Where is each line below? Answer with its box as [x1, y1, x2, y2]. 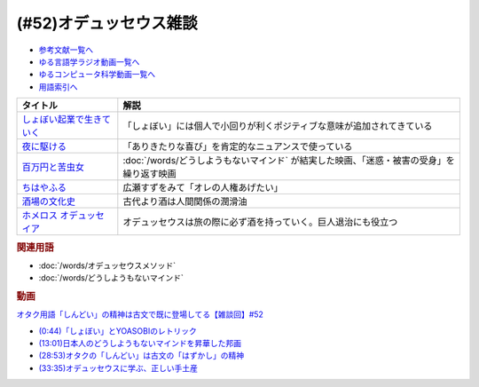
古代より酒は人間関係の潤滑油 [122, 195, 247, 208]
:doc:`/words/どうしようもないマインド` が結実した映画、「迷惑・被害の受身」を [122, 154, 456, 167]
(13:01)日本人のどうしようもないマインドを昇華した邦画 [38, 337, 242, 348]
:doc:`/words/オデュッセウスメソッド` [38, 260, 177, 271]
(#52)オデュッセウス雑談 [16, 13, 199, 33]
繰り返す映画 [122, 168, 177, 180]
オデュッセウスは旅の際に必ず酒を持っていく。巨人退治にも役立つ [122, 216, 398, 228]
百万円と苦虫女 [21, 161, 84, 173]
